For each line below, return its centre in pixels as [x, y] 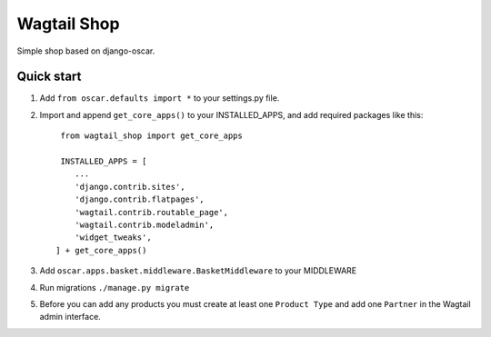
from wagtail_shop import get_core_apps [151, 136]
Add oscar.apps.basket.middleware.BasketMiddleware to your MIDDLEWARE [198, 271]
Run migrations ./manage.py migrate [115, 287]
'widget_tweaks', [113, 238]
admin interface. [70, 317]
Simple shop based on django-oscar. [86, 51]
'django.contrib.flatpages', [139, 199]
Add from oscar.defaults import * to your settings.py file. [160, 98]
